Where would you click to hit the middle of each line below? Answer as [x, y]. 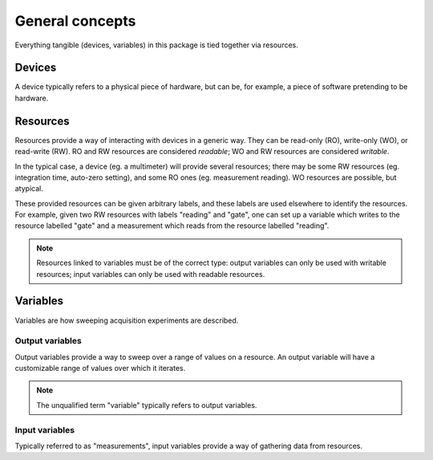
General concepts [75, 21]
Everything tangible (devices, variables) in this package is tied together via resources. [156, 45]
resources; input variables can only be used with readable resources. [151, 274]
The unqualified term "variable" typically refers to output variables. [147, 405]
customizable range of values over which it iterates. [100, 368]
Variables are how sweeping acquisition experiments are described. [127, 320]
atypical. [29, 189]
